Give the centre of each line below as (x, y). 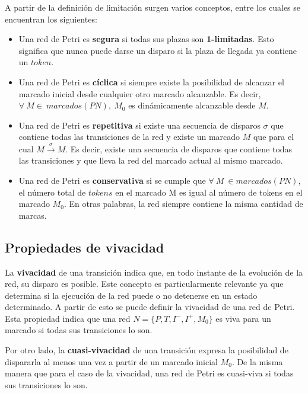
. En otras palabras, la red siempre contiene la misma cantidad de (183, 204)
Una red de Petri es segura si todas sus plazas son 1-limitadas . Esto (146, 39)
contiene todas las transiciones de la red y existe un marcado (129, 137)
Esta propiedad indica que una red (68, 318)
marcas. (33, 215)
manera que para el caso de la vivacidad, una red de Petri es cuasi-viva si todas (149, 373)
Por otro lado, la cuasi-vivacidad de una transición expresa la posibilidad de (147, 350)
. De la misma (257, 361)
